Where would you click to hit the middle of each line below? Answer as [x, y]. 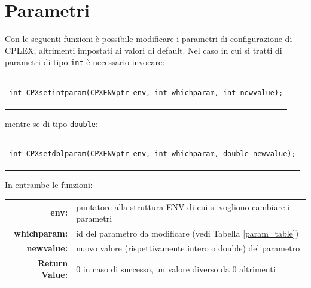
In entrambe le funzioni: [49, 185]
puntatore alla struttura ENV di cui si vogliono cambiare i [183, 206]
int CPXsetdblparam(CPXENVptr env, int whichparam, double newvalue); [153, 154]
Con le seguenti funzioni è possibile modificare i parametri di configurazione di [149, 39]
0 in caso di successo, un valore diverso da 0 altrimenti [176, 269]
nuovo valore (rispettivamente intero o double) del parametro [188, 248]
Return [53, 263]
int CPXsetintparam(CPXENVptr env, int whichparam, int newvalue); [146, 93]
